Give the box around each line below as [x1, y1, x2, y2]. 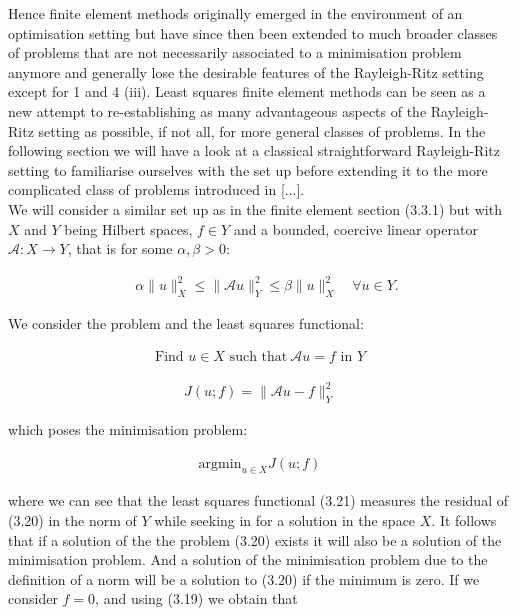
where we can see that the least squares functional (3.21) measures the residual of [8, 490, 508, 511]
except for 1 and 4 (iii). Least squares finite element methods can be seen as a [8, 81, 486, 102]
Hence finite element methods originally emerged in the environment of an [8, 3, 463, 23]
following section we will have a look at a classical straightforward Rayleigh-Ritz [8, 140, 500, 161]
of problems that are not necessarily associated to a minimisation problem [8, 42, 462, 63]
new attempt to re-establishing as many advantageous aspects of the [8, 100, 427, 121]
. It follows [431, 510, 497, 531]
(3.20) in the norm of [8, 510, 137, 531]
